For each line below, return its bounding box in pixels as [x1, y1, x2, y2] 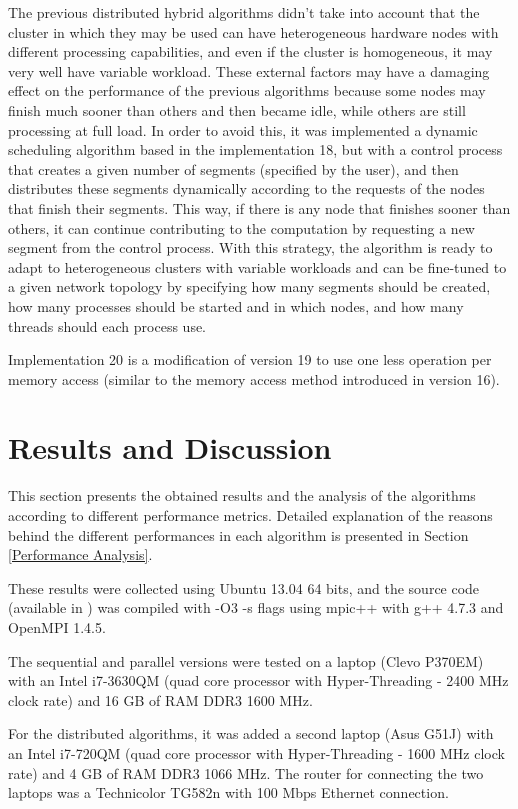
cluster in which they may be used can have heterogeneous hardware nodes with [8, 21, 499, 42]
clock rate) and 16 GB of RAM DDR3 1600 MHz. [8, 689, 313, 710]
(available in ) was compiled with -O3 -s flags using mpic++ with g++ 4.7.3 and [8, 597, 504, 618]
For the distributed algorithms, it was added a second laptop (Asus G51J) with [8, 723, 494, 744]
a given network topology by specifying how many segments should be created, [8, 276, 491, 297]
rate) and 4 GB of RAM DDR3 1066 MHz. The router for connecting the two [8, 762, 484, 783]
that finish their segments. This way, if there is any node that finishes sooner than [8, 197, 511, 218]
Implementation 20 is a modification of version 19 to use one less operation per [8, 349, 492, 370]
